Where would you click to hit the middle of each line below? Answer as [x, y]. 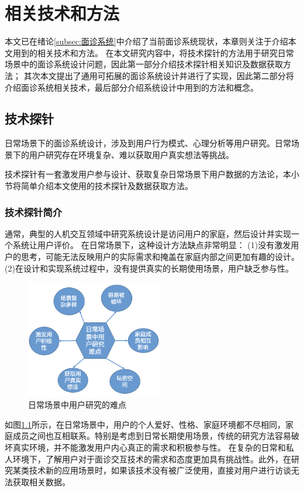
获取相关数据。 [41, 481]
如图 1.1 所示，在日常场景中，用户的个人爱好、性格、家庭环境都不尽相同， [145, 424]
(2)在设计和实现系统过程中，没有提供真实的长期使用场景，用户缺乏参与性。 [149, 268]
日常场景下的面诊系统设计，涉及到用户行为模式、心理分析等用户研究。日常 [148, 143]
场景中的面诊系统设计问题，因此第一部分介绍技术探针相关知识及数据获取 [144, 64]
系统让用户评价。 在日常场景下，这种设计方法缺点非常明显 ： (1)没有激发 [152, 245]
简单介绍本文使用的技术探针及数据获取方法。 [107, 186]
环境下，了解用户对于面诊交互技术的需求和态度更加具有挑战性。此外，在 [152, 459]
